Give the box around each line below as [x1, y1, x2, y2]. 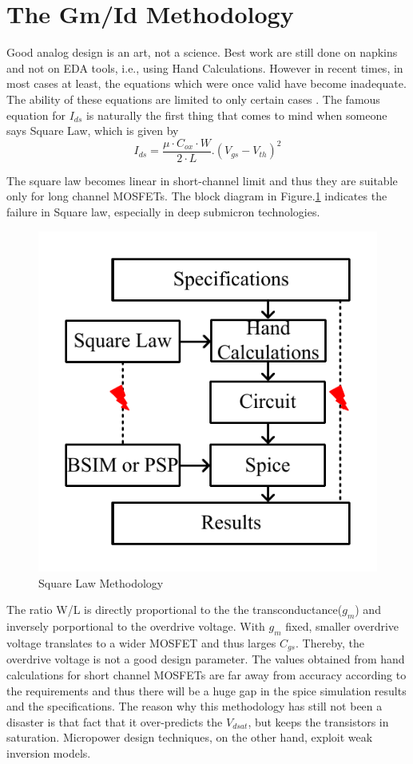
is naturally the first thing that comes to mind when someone [85, 106, 387, 123]
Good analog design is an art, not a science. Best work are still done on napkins [6, 44, 398, 61]
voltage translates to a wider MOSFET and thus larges [6, 634, 276, 651]
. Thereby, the [295, 634, 364, 651]
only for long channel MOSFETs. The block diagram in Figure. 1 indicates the [6, 188, 387, 204]
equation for [6, 106, 66, 123]
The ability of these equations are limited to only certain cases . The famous [6, 90, 380, 107]
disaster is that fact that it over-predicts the [6, 713, 223, 730]
